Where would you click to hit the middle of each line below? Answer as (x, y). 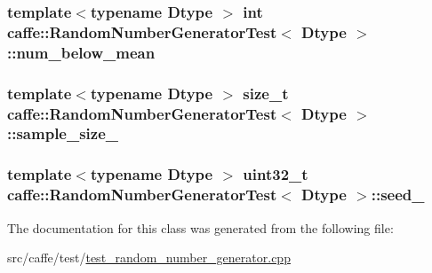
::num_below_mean (81, 52)
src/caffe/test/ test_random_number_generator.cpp (149, 257)
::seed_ (398, 195)
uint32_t (276, 174)
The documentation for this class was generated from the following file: (200, 227)
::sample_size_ (63, 133)
